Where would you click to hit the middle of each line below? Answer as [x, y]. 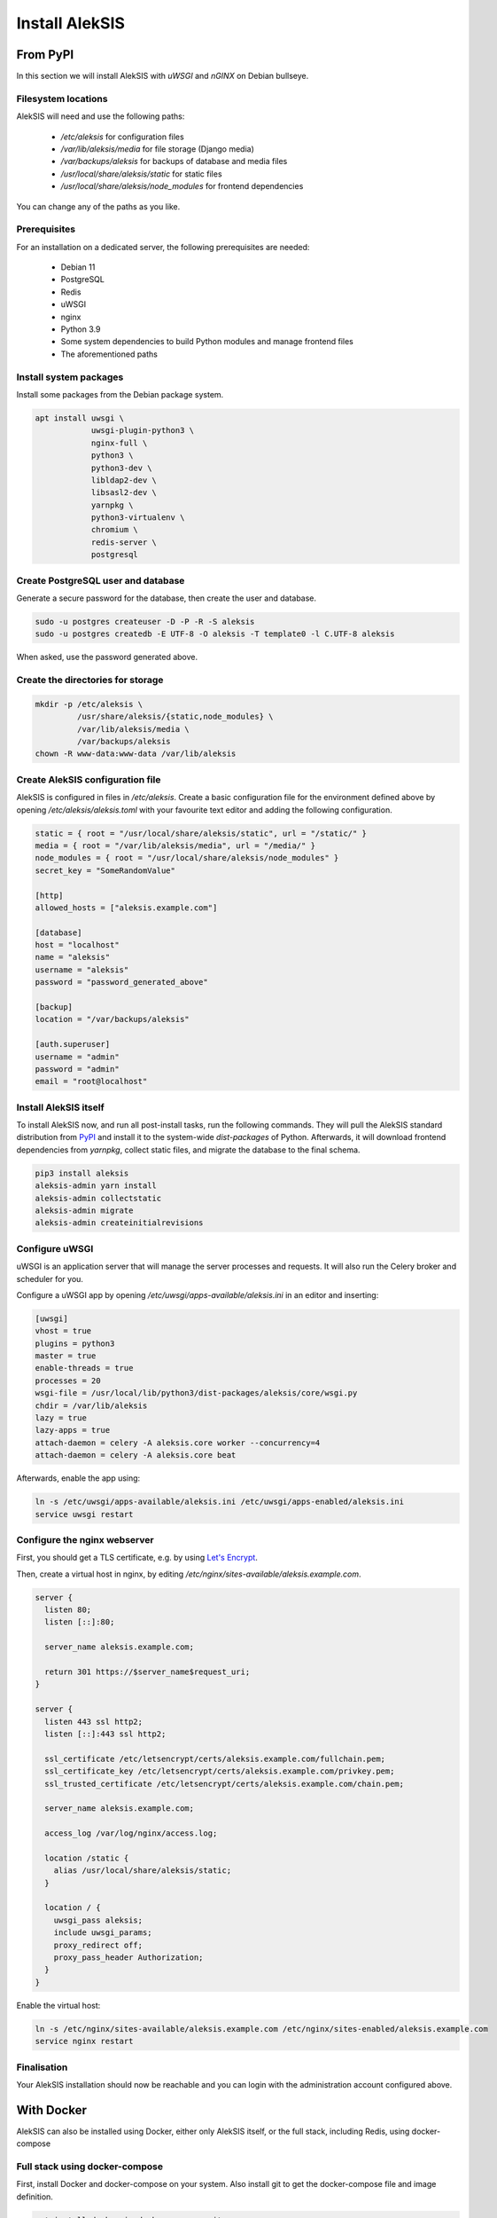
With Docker [52, 2110]
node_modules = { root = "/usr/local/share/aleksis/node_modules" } [187, 858]
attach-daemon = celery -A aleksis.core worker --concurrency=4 [178, 1443]
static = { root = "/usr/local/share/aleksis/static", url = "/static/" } [201, 833]
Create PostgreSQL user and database [101, 580]
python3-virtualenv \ [138, 518]
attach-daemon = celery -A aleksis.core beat [136, 1455]
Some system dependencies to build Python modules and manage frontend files [207, 342]
